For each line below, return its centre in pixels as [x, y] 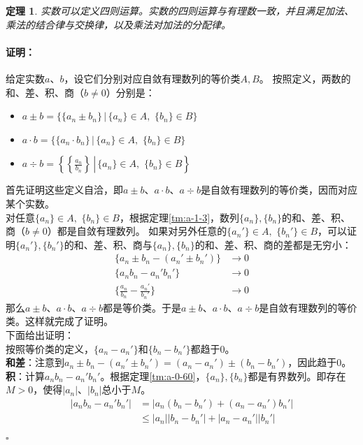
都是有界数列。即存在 [297, 375]
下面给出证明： [40, 335]
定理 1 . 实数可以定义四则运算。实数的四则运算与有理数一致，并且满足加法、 [180, 10]
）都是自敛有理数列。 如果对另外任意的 [137, 231]
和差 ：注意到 [35, 362]
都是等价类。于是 [142, 307]
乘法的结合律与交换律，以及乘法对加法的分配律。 [118, 24]
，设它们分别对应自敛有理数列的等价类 [152, 78]
